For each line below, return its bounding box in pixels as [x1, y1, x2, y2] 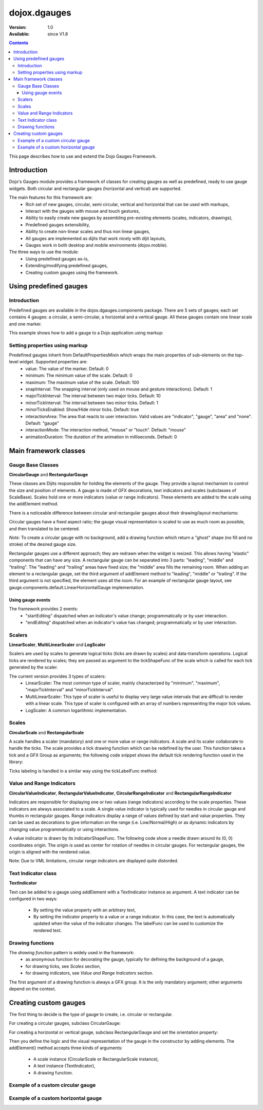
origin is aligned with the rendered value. [9, 849, 91, 854]
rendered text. [33, 927, 62, 933]
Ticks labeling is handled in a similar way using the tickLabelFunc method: [9, 768, 158, 774]
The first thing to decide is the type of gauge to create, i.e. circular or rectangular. [9, 1011, 173, 1017]
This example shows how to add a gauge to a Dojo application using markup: [9, 330, 164, 335]
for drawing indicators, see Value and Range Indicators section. [25, 970, 153, 976]
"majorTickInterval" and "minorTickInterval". [25, 687, 114, 693]
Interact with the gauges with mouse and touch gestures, [25, 208, 140, 214]
